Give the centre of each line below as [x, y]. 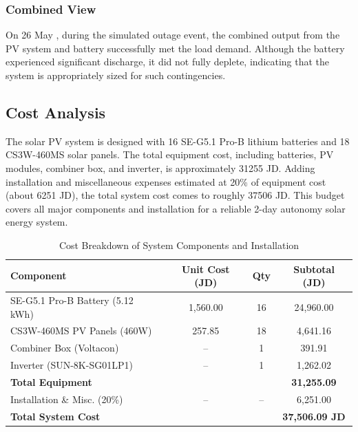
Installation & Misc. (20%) [67, 399]
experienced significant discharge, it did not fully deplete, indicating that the [168, 62]
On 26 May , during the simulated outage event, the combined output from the [173, 35]
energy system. [37, 222]
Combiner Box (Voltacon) [65, 348]
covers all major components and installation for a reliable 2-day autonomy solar [176, 208]
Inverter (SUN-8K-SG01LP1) [72, 365]
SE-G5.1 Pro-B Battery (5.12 [72, 300]
